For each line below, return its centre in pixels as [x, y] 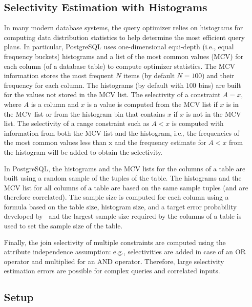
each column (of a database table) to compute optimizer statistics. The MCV [120, 66]
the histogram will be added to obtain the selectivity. [83, 152]
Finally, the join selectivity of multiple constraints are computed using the [115, 242]
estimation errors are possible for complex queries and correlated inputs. [112, 271]
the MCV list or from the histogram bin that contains [85, 113]
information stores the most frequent [59, 75]
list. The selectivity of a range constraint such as [77, 123]
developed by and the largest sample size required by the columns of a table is [123, 216]
